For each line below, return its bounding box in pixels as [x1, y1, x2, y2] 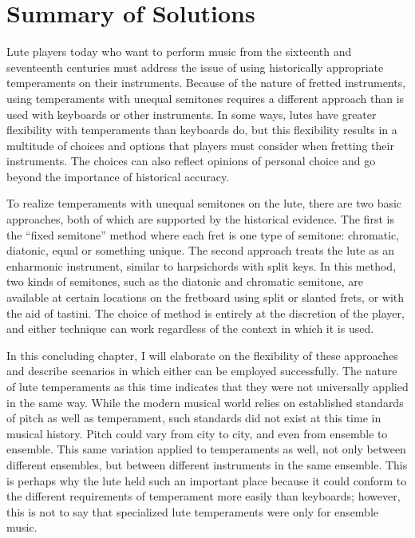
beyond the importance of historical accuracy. [6, 168, 230, 184]
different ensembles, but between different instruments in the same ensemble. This [6, 456, 408, 473]
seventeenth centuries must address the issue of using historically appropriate [6, 58, 384, 75]
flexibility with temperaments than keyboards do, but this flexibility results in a [6, 121, 397, 138]
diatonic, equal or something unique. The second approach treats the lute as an [6, 242, 395, 259]
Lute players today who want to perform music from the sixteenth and [6, 43, 352, 60]
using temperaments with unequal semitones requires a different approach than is [6, 89, 405, 106]
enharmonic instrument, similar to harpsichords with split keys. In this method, [6, 257, 397, 274]
